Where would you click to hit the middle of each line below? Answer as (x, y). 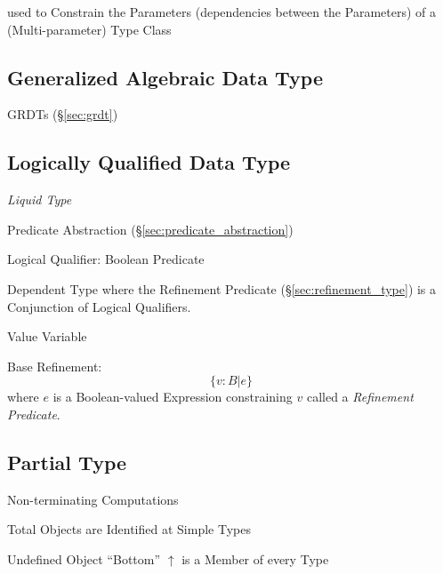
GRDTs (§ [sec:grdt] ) (63, 114)
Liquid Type (40, 199)
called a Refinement (360, 397)
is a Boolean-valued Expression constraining (173, 397)
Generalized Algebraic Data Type (165, 77)
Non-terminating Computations (93, 499)
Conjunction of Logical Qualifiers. (99, 306)
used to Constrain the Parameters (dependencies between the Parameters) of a (221, 12)
